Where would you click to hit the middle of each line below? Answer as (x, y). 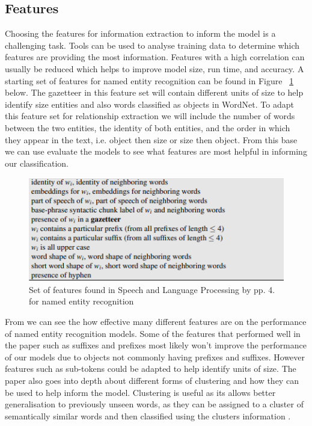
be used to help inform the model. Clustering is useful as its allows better (140, 392)
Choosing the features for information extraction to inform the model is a (140, 33)
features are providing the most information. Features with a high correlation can (155, 57)
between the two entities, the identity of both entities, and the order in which (148, 127)
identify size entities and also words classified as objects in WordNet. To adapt (149, 104)
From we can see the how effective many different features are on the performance (156, 322)
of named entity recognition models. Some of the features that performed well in (153, 333)
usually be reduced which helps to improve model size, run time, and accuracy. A (154, 68)
